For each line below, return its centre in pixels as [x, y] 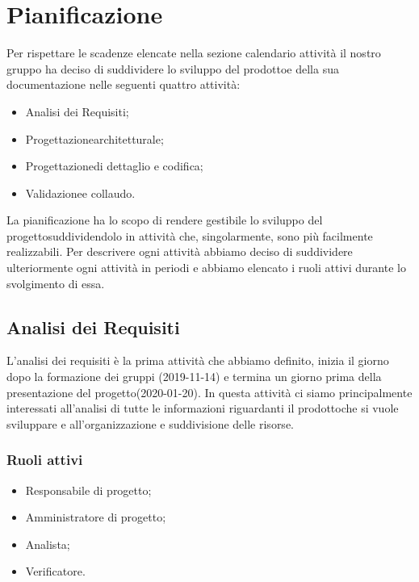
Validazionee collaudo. [80, 193]
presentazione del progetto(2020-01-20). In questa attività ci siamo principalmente [209, 392]
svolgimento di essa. [56, 283]
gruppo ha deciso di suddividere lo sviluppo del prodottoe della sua [173, 68]
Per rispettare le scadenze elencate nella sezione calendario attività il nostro [194, 53]
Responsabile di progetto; [88, 490]
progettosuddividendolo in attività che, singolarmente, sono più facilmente [190, 235]
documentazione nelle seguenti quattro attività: [124, 84]
